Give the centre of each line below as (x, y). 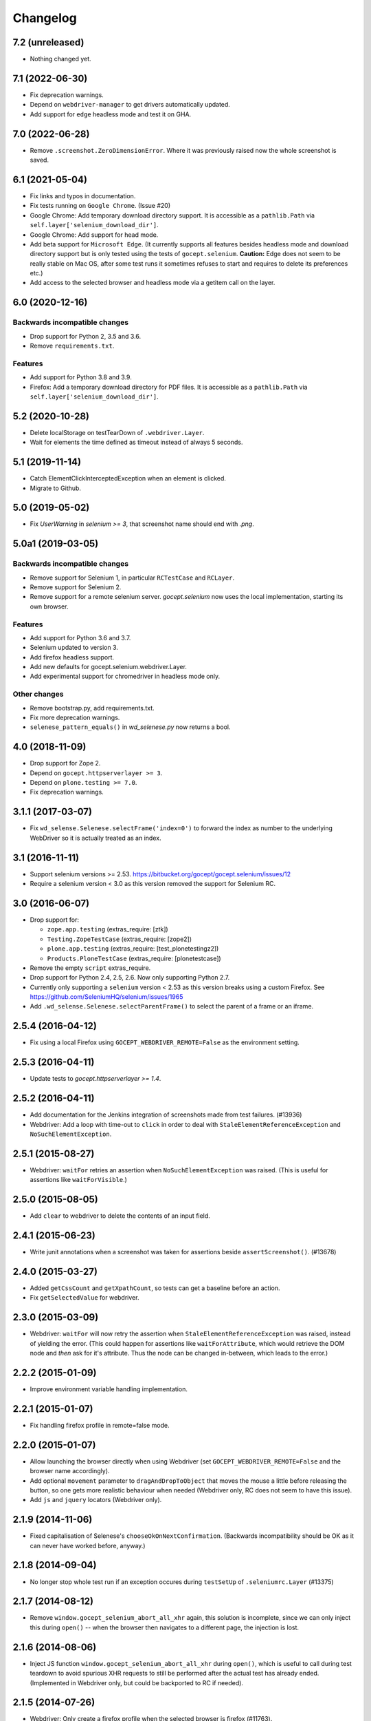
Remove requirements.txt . (72, 346)
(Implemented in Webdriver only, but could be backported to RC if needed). (137, 1682)
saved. (40, 160)
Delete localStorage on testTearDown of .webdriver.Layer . (117, 432)
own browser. (49, 606)
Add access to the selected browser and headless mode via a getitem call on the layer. (153, 283)
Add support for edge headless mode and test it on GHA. (111, 114)
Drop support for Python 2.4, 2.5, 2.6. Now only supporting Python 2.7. (130, 978)
